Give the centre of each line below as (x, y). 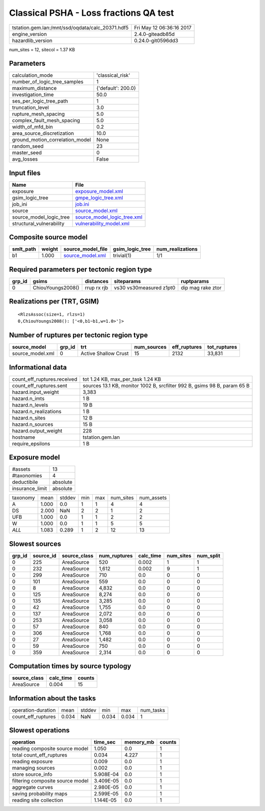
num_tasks (153, 710)
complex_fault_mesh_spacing (46, 120)
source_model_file (86, 249)
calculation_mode (33, 75)
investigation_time (33, 95)
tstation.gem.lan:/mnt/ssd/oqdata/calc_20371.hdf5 (70, 28)
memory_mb (139, 742)
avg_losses (25, 159)
